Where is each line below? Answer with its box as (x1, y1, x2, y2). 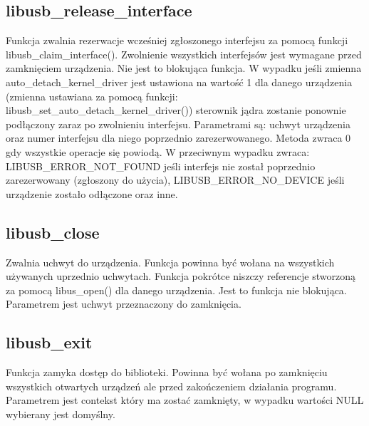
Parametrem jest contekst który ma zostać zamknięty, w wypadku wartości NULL (6, 393, 364, 407)
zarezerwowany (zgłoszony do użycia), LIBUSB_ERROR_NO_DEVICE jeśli (6, 172, 345, 187)
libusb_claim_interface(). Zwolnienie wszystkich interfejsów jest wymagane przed (6, 46, 362, 61)
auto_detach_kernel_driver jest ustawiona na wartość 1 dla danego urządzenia (6, 74, 353, 89)
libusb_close (6, 221, 100, 243)
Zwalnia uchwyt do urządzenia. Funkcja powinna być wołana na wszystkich (6, 254, 335, 269)
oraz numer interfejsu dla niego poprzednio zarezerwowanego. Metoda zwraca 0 (6, 130, 351, 145)
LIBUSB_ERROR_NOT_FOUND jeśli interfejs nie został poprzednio (6, 158, 316, 173)
